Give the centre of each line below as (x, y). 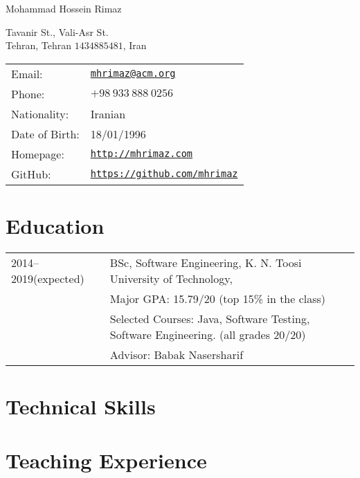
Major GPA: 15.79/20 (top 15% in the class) (218, 298)
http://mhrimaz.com (142, 154)
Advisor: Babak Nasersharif (177, 354)
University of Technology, (171, 278)
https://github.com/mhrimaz (164, 174)
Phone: (28, 93)
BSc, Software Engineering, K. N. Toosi (206, 262)
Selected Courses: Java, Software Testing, (210, 318)
